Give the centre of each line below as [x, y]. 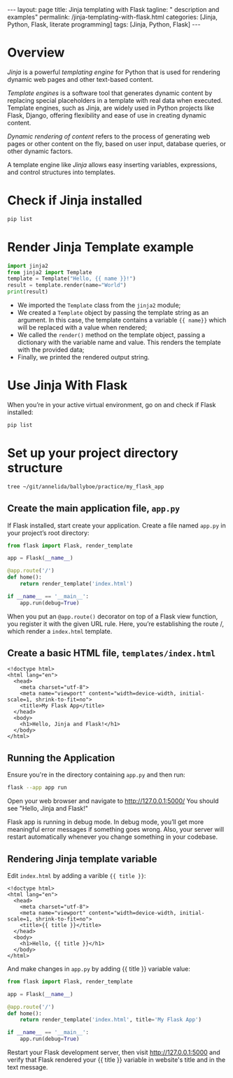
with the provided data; [51, 350]
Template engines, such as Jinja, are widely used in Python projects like [111, 108]
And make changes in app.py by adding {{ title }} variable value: [99, 969]
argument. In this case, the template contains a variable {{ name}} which [122, 320]
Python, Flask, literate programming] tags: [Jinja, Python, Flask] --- [104, 24]
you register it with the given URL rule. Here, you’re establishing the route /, [116, 623]
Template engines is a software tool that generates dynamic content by [110, 93]
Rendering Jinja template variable [82, 859]
